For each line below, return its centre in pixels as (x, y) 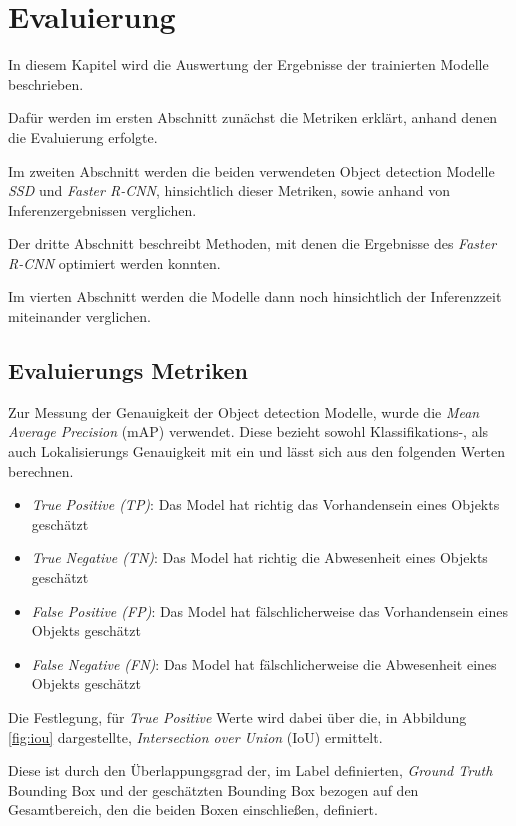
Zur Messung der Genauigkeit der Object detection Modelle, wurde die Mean (244, 411)
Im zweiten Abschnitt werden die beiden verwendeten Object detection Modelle (251, 170)
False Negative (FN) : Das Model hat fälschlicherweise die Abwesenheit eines (264, 663)
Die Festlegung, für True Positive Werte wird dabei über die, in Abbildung (237, 716)
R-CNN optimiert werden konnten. (114, 262)
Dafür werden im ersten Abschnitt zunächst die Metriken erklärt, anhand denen (253, 117)
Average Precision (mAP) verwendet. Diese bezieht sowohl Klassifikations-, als (248, 431)
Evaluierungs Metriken (128, 370)
